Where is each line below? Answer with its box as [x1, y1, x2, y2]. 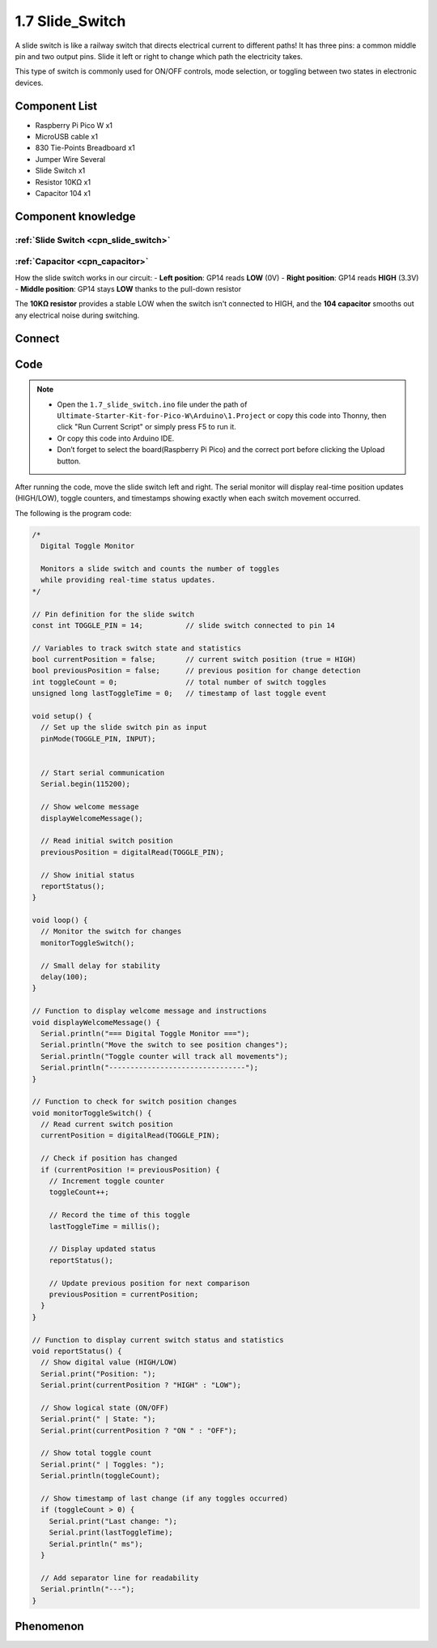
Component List [15, 99, 98, 113]
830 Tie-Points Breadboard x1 [35, 143, 135, 153]
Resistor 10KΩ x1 [35, 177, 91, 186]
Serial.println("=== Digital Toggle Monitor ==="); [40, 1029, 250, 1038]
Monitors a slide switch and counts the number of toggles [40, 564, 280, 573]
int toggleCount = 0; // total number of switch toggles [32, 677, 327, 686]
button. [57, 456, 81, 466]
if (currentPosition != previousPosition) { [40, 1165, 220, 1174]
